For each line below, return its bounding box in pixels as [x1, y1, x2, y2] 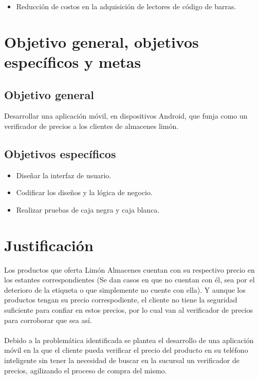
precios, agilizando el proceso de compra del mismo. [4, 365, 167, 375]
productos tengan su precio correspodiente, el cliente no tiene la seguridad [4, 294, 237, 305]
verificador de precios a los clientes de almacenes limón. [4, 120, 179, 131]
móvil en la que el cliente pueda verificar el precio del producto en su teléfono [4, 345, 248, 355]
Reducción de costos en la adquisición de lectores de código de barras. [16, 1, 236, 11]
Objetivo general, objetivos [4, 31, 199, 52]
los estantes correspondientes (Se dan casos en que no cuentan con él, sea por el [4, 274, 255, 285]
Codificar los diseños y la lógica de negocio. [16, 187, 153, 198]
